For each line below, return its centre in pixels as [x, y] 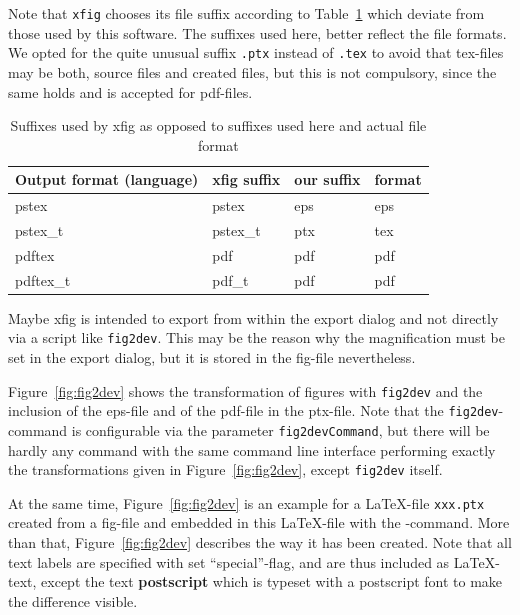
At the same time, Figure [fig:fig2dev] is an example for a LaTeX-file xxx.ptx [246, 502]
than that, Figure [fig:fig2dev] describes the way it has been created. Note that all [260, 542]
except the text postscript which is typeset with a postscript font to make [272, 581]
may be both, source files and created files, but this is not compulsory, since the [252, 71]
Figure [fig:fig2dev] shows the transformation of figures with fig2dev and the [245, 390]
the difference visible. [73, 600]
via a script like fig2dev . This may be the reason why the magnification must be [256, 337]
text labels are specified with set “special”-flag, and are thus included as [229, 561]
